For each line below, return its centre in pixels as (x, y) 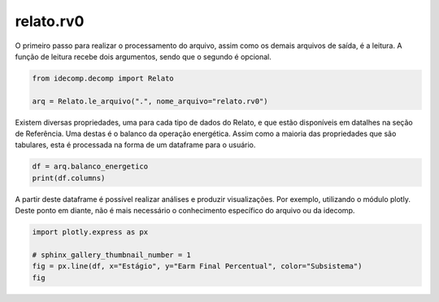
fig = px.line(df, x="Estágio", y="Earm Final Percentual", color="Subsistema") (197, 266)
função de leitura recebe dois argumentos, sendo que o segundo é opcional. (143, 56)
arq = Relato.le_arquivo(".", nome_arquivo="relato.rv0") (150, 101)
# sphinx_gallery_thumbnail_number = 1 (111, 255)
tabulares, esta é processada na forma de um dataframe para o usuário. (135, 145)
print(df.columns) (69, 178)
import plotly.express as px (90, 232)
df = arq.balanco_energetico (90, 166)
